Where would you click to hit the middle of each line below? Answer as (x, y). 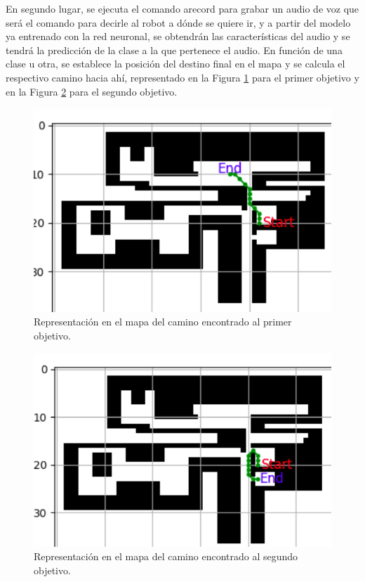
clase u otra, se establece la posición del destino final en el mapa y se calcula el (175, 64)
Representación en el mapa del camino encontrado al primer (163, 322)
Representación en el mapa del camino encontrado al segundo (166, 556)
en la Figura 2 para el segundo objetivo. (92, 91)
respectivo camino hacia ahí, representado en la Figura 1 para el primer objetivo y (182, 77)
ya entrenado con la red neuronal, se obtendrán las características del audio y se (178, 36)
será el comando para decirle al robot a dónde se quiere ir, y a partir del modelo (178, 22)
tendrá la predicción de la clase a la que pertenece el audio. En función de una (174, 50)
